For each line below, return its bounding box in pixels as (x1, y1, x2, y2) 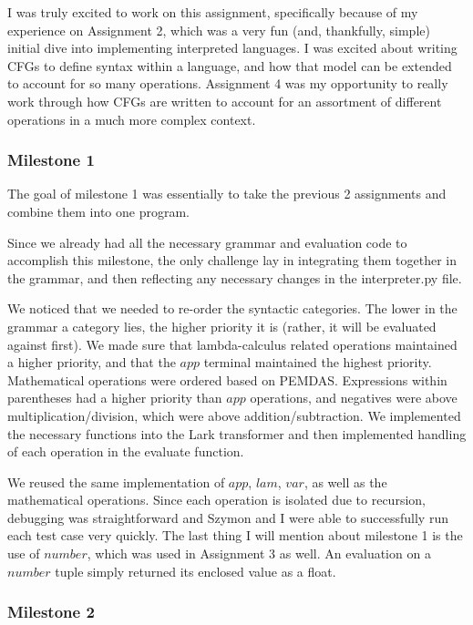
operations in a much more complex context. (7, 109, 256, 128)
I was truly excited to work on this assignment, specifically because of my (7, 3, 418, 21)
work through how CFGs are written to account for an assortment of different (7, 91, 442, 110)
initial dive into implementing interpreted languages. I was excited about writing (7, 38, 458, 57)
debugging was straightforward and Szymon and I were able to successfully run (7, 507, 448, 527)
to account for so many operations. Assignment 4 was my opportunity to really (7, 74, 448, 93)
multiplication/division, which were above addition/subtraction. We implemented (7, 405, 461, 425)
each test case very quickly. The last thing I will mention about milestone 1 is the (7, 526, 463, 545)
